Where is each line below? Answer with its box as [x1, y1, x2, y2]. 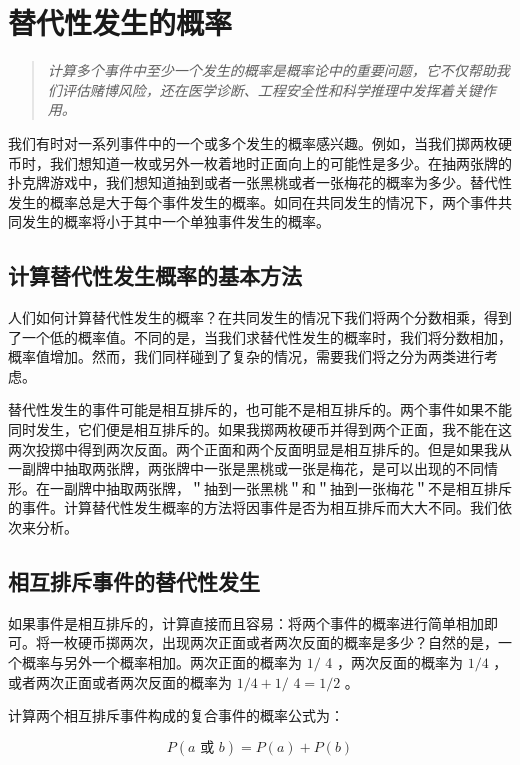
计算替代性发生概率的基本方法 [8, 260, 302, 291]
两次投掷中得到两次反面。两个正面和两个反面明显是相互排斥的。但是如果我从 [8, 438, 512, 459]
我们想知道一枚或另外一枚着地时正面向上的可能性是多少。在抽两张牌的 [49, 152, 512, 173]
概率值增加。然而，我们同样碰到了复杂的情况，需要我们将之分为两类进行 [8, 346, 484, 367]
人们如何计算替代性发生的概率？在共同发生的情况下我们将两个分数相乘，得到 [8, 307, 512, 328]
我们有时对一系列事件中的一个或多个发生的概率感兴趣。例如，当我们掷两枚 [8, 132, 498, 153]
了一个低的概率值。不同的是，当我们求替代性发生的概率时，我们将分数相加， [8, 326, 512, 347]
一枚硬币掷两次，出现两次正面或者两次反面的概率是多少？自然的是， [49, 632, 498, 653]
